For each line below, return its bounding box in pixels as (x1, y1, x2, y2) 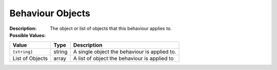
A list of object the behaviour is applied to (73, 55, 174, 62)
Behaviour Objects (9, 8, 91, 19)
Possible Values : (9, 32, 46, 38)
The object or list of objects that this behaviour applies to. (50, 25, 172, 31)
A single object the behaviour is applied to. (73, 48, 176, 55)
